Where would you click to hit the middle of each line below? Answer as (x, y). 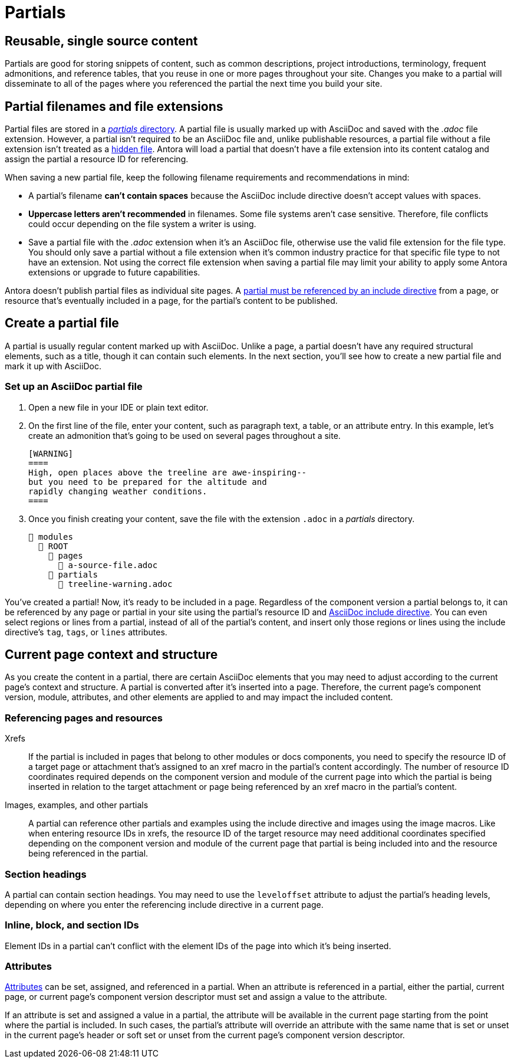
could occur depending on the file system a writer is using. (142, 224)
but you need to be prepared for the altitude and (148, 482)
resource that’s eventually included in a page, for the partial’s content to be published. (171, 301)
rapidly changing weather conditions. (118, 491)
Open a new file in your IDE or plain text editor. (118, 407)
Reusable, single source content (101, 41)
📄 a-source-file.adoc (108, 565)
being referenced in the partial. (88, 854)
